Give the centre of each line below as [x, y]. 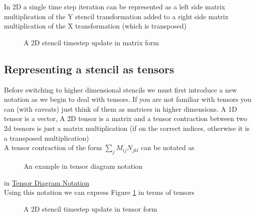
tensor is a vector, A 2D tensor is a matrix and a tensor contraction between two [126, 118]
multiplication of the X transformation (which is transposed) [95, 26]
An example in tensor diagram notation [83, 166]
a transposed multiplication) [46, 138]
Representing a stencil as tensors [89, 69]
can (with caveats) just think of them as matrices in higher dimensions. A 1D [121, 108]
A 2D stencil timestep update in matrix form [91, 42]
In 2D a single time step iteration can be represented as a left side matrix [115, 6]
